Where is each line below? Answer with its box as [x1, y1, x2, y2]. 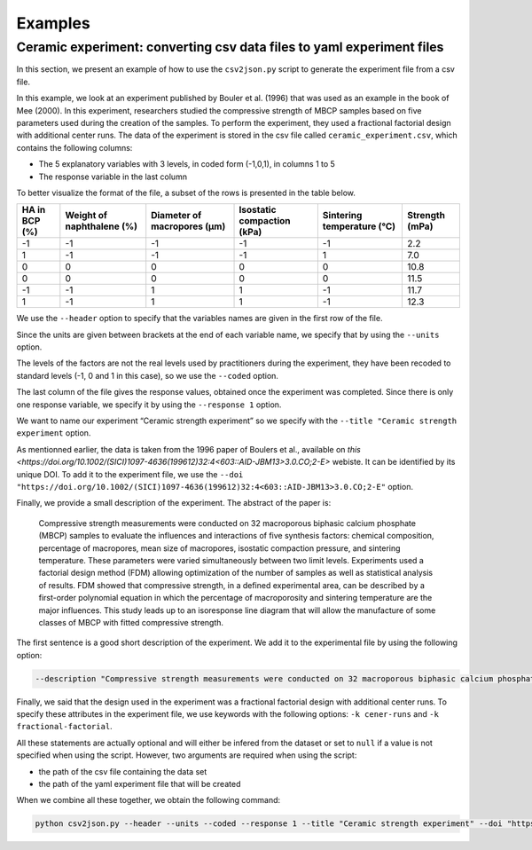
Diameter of [151, 209, 202, 222]
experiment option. [16, 428, 91, 438]
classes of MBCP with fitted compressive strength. [38, 617, 224, 627]
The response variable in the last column [38, 171, 188, 182]
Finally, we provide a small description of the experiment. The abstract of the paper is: [16, 498, 332, 508]
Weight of [65, 209, 108, 222]
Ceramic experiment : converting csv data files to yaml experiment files [16, 39, 444, 55]
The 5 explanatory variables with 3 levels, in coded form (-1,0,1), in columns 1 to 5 [38, 159, 336, 169]
